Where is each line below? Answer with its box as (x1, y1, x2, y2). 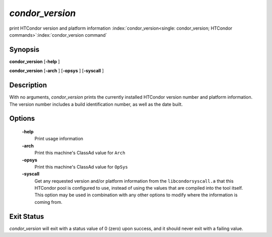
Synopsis (9, 45, 40, 54)
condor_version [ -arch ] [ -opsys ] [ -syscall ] (9, 68, 104, 74)
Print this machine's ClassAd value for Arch (34, 150, 125, 156)
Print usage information (34, 136, 83, 142)
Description (9, 81, 47, 90)
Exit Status (9, 212, 44, 221)
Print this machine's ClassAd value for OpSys (34, 164, 128, 170)
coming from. (34, 199, 62, 205)
